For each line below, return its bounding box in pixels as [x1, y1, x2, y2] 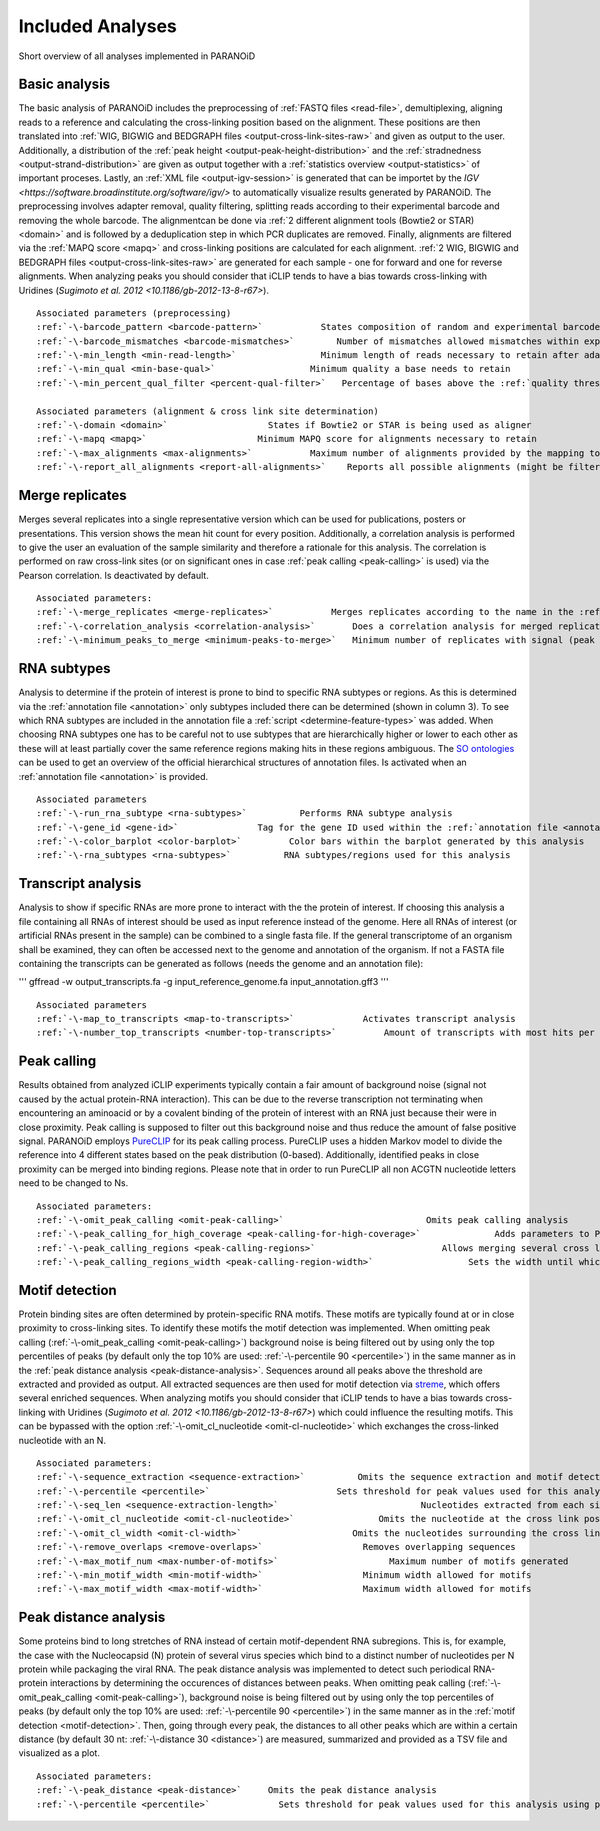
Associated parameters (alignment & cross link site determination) [36, 405, 379, 417]
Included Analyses [18, 15, 177, 37]
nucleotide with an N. [18, 1434, 107, 1446]
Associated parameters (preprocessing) [36, 307, 232, 319]
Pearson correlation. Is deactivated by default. [18, 569, 209, 581]
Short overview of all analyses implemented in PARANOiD [18, 50, 256, 62]
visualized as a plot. [18, 1747, 100, 1759]
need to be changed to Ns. [18, 1177, 129, 1189]
